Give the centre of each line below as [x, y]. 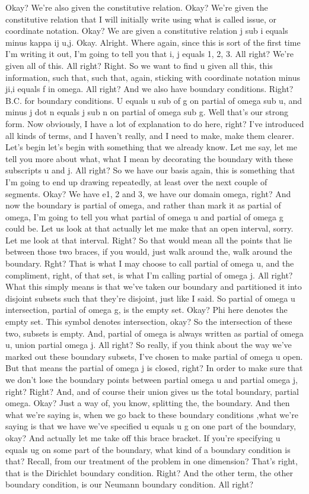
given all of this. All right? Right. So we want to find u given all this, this [139, 65]
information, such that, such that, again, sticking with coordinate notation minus [153, 77]
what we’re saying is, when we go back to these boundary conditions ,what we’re [152, 414]
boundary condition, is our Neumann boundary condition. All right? [130, 484]
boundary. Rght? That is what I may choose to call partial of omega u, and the [150, 263]
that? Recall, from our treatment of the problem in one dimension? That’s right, [152, 461]
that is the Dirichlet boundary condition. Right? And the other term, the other [149, 472]
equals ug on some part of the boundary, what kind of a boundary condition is [148, 449]
